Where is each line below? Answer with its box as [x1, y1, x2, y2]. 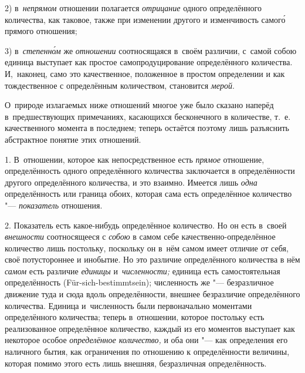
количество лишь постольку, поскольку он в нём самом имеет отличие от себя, [5, 241, 289, 254]
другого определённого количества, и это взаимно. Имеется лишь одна [5, 176, 257, 188]
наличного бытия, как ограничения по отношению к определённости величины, [5, 345, 290, 358]
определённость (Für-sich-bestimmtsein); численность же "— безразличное [5, 276, 274, 288]
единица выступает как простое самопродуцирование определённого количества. [5, 56, 293, 68]
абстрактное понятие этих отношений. [5, 133, 141, 145]
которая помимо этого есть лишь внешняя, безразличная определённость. [5, 357, 267, 369]
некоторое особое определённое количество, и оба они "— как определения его [5, 334, 288, 346]
